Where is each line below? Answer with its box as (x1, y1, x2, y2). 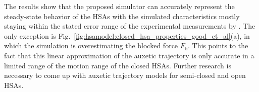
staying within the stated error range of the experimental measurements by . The (4, 21, 255, 31)
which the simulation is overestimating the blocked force (4, 40, 178, 51)
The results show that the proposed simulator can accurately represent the (4, 1, 235, 11)
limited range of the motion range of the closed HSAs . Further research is (4, 60, 231, 70)
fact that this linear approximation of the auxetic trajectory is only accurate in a (4, 50, 254, 60)
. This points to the (187, 40, 248, 51)
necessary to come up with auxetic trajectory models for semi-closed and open (4, 70, 246, 80)
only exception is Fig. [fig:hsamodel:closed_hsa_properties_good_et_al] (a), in (4, 30, 250, 41)
